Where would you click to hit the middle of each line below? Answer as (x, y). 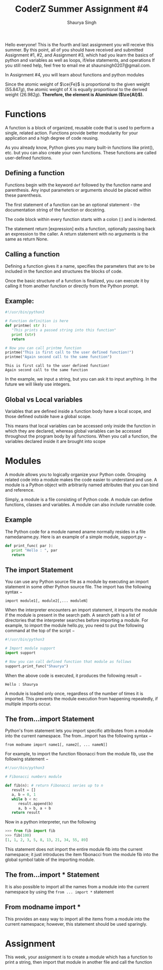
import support (20, 653)
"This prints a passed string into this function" (64, 330)
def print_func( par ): (29, 546)
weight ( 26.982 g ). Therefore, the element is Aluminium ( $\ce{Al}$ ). (74, 94)
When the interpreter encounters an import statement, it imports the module (81, 610)
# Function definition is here (37, 321)
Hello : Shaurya (21, 684)
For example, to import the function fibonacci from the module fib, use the (79, 754)
